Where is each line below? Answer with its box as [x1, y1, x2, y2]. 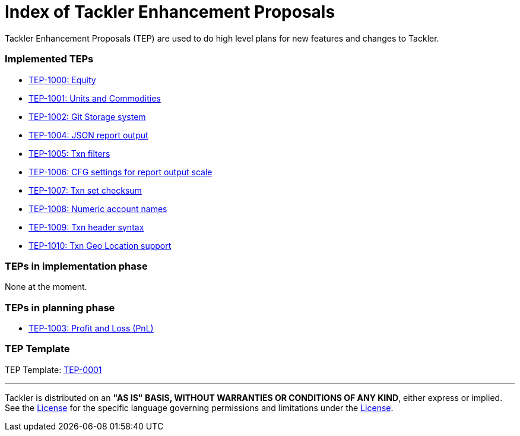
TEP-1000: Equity [28, 74, 96, 85]
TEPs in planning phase [5, 301, 115, 314]
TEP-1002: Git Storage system [28, 111, 146, 122]
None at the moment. [5, 282, 87, 292]
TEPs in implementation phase [5, 260, 148, 272]
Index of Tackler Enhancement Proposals [5, 2, 335, 22]
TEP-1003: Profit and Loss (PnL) [28, 323, 154, 333]
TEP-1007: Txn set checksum [28, 185, 142, 195]
